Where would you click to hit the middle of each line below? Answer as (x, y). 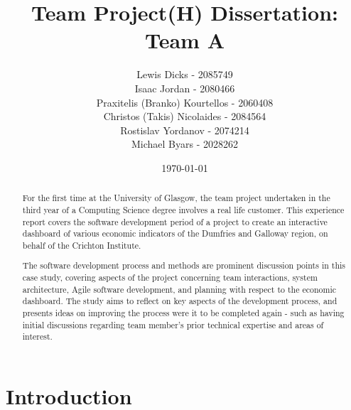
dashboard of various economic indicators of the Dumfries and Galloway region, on (175, 233)
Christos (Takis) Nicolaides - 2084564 (185, 116)
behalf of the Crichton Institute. (82, 245)
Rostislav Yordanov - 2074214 (185, 130)
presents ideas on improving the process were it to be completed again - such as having (183, 313)
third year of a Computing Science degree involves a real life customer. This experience (183, 209)
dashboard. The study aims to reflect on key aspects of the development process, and (180, 301)
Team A (184, 40)
